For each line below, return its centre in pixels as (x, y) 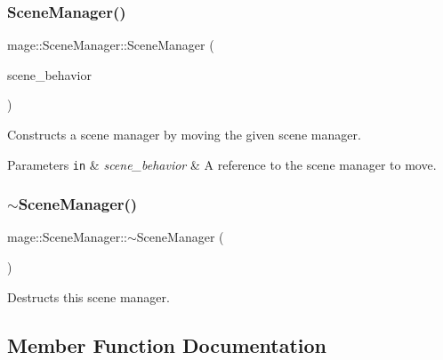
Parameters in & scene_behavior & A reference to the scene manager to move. (222, 164)
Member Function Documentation (167, 344)
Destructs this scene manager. (89, 296)
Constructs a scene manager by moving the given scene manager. (184, 134)
